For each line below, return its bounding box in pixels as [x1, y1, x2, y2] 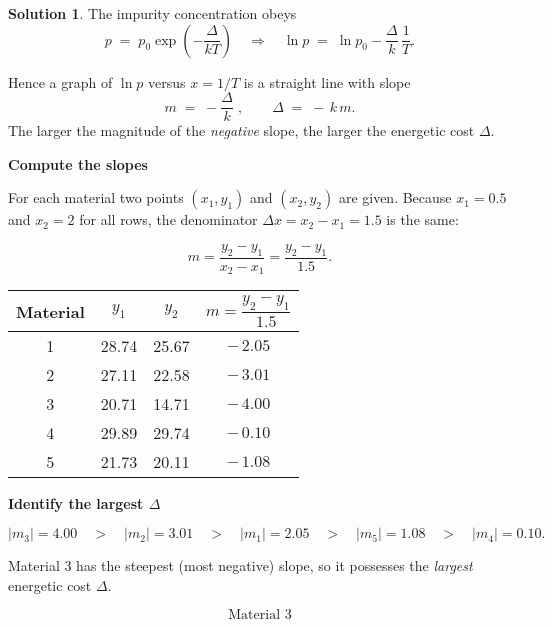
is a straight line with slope [243, 71, 411, 92]
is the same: [386, 209, 459, 230]
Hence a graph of [8, 71, 113, 92]
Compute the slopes [8, 153, 148, 174]
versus [148, 71, 186, 92]
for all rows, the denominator [79, 209, 258, 230]
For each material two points [8, 187, 184, 208]
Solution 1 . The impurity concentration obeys [8, 3, 297, 23]
